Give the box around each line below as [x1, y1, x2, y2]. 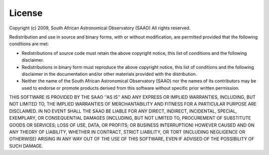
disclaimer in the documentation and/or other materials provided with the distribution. [21, 71, 197, 77]
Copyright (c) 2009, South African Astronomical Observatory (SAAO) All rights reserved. [9, 25, 191, 31]
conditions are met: [9, 41, 49, 47]
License [9, 7, 43, 18]
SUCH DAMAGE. [9, 143, 43, 149]
